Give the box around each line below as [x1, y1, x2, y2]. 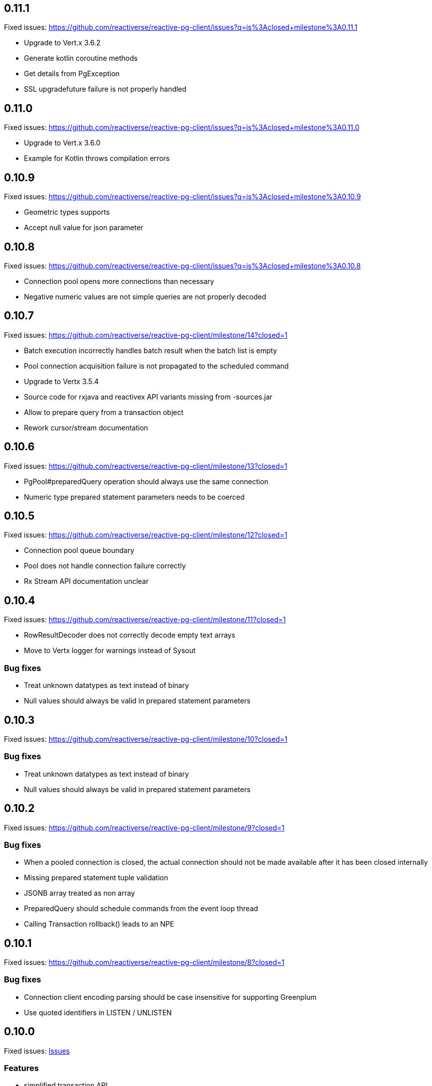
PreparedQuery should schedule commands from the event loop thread [24, 904, 258, 913]
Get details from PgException [24, 69, 120, 78]
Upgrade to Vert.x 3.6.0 [24, 138, 101, 147]
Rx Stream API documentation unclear [24, 577, 149, 586]
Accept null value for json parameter [24, 223, 144, 232]
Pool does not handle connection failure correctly [24, 561, 186, 570]
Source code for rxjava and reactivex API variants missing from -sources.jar [24, 392, 273, 401]
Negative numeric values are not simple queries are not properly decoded [24, 292, 267, 301]
